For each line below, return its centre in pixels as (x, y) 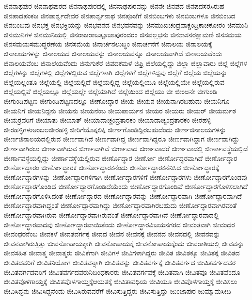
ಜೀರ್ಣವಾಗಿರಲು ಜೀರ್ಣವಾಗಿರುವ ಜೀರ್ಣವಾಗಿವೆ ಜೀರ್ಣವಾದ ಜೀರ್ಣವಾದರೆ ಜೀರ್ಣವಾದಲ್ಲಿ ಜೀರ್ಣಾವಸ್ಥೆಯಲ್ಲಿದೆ (126, 148)
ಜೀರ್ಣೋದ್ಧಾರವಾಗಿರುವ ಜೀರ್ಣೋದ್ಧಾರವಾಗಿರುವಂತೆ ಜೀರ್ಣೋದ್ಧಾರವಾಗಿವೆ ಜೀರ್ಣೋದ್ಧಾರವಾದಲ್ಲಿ (111, 215)
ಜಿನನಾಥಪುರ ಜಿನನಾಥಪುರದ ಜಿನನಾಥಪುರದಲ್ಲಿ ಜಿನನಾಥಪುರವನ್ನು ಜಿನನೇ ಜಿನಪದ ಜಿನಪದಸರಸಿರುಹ (114, 6)
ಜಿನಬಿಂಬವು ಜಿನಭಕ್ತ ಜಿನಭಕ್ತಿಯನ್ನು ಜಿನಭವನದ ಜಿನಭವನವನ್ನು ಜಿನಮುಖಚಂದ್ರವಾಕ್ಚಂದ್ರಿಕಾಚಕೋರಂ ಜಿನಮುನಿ (126, 25)
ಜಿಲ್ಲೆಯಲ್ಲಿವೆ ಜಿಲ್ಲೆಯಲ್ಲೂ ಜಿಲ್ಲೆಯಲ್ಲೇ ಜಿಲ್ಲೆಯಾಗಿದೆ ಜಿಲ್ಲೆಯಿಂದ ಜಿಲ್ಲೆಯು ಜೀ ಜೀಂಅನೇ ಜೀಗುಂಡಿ (110, 91)
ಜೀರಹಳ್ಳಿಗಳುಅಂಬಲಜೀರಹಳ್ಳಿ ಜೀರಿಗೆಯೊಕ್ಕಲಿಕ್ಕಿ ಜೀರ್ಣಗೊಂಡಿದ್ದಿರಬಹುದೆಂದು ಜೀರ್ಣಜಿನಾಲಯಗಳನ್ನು (115, 129)
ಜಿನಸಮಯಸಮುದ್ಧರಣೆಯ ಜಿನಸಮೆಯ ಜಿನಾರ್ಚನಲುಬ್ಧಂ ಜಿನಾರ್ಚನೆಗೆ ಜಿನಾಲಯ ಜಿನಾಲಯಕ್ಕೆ (108, 44)
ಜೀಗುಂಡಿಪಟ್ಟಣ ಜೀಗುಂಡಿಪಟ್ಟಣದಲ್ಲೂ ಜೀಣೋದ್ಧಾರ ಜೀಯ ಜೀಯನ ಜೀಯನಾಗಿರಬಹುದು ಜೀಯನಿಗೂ (117, 101)
